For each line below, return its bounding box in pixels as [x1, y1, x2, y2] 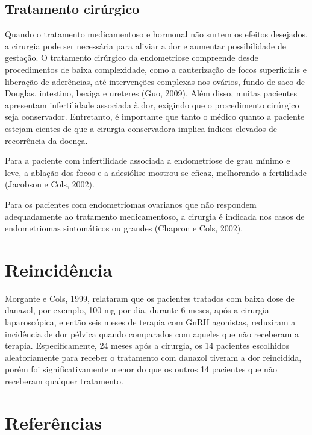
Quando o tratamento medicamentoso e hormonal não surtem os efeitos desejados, [5, 28, 308, 40]
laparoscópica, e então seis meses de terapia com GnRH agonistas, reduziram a [5, 316, 296, 328]
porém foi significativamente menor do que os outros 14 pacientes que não [5, 363, 277, 375]
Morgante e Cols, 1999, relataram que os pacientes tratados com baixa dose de [5, 292, 295, 304]
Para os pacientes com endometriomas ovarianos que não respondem [5, 198, 257, 210]
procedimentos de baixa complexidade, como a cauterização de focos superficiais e [5, 63, 307, 75]
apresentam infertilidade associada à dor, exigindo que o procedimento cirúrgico [5, 98, 299, 111]
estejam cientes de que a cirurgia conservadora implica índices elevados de [5, 122, 277, 134]
